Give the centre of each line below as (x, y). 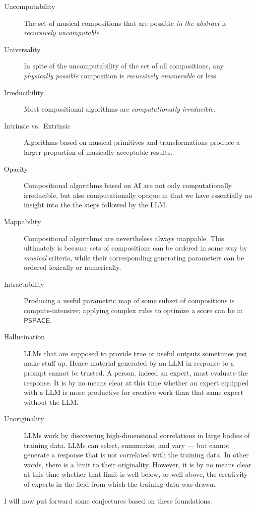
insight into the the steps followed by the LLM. (96, 205)
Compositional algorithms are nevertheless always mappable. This (124, 238)
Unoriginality (24, 418)
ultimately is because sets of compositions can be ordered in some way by (136, 248)
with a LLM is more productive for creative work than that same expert (134, 392)
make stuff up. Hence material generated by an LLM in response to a (129, 363)
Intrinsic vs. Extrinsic (37, 125)
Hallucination (25, 337)
